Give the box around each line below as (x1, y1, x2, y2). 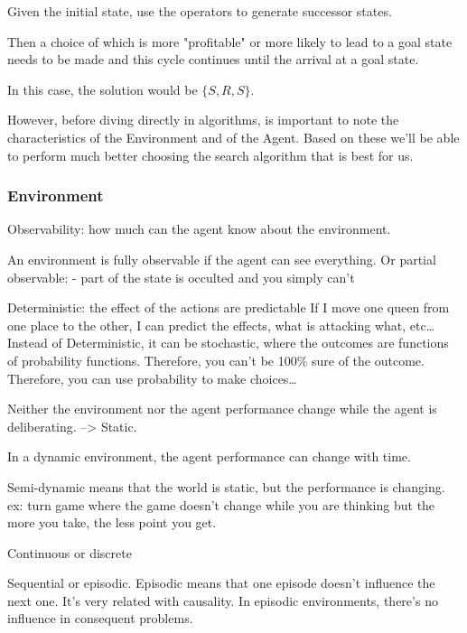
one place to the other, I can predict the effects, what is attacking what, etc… (7, 315, 435, 334)
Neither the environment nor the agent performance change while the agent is (7, 399, 437, 418)
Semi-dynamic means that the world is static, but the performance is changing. (7, 477, 445, 496)
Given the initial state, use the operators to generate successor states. (7, 2, 392, 20)
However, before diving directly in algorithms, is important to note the (7, 110, 399, 129)
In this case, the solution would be (7, 79, 198, 98)
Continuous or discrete (7, 543, 132, 562)
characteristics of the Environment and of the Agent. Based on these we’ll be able (7, 127, 460, 146)
